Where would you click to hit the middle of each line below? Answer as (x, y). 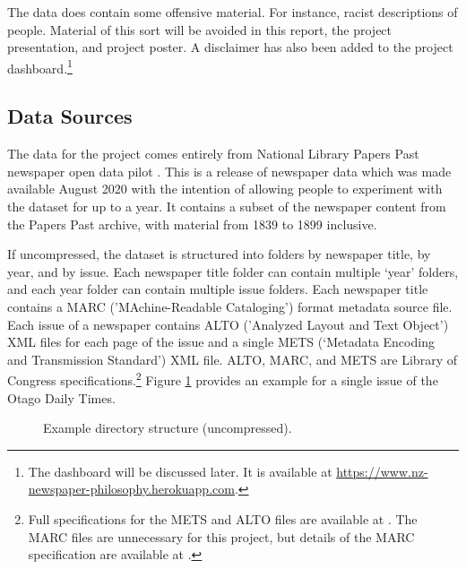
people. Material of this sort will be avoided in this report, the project (200, 29)
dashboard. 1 (40, 66)
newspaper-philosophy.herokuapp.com (131, 489)
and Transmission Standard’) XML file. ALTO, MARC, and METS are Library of (232, 359)
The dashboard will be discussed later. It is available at (180, 471)
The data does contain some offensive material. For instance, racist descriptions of (233, 12)
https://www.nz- (382, 471)
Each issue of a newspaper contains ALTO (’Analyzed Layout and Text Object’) (228, 324)
